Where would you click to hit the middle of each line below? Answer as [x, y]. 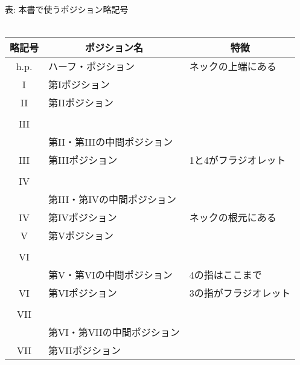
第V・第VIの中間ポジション [110, 275]
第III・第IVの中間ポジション [113, 199]
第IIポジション [81, 103]
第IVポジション [83, 218]
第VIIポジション [85, 350]
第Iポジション [79, 85]
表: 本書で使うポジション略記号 [67, 9]
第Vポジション [81, 236]
